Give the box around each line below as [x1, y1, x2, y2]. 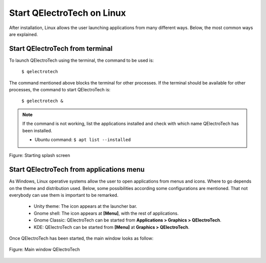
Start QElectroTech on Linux [9, 7, 126, 18]
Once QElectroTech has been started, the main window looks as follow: [9, 235, 154, 241]
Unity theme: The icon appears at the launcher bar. [33, 203, 137, 209]
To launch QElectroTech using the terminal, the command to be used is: [9, 57, 154, 63]
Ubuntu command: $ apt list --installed [34, 136, 131, 143]
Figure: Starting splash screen [9, 152, 70, 158]
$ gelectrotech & [21, 98, 64, 104]
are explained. [9, 31, 38, 37]
